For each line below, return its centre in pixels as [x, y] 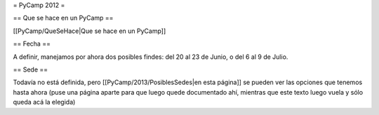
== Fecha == [32, 44]
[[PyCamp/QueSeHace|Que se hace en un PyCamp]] [89, 31]
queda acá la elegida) [44, 102]
